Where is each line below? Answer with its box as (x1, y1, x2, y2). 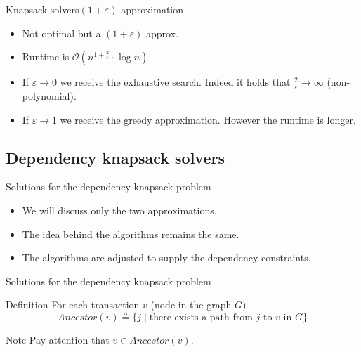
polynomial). (22, 89, 77, 103)
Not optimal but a (22, 25, 101, 40)
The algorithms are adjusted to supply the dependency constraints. (22, 250, 311, 265)
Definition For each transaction (6, 297, 140, 312)
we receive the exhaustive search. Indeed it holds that (60, 74, 291, 89)
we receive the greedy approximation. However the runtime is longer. (60, 112, 356, 126)
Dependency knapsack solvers (6, 146, 225, 168)
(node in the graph (150, 297, 232, 312)
